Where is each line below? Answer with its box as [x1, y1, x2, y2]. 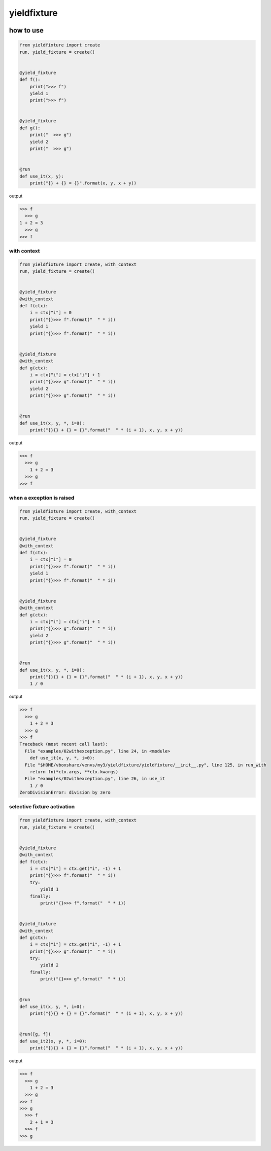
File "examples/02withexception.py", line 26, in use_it [25, 776, 165, 782]
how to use [9, 26, 44, 35]
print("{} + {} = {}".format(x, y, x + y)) [30, 180, 136, 186]
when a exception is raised [9, 494, 75, 501]
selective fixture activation [9, 803, 75, 810]
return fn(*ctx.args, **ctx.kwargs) [30, 769, 118, 774]
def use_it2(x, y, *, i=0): [19, 1038, 87, 1044]
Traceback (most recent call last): [19, 741, 108, 747]
